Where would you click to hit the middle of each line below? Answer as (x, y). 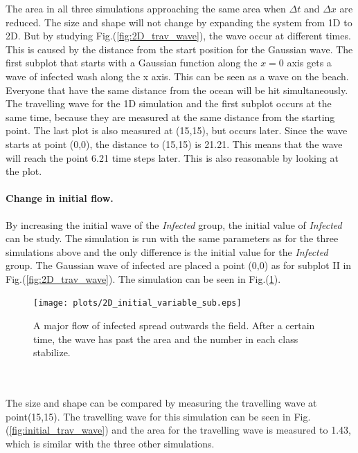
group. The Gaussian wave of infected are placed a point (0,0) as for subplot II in (179, 265)
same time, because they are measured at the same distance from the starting (170, 117)
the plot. (24, 171)
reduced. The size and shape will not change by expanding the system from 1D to (179, 22)
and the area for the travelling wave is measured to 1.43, (231, 430)
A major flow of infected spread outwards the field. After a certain (174, 325)
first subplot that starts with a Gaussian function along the (132, 63)
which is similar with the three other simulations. (110, 443)
